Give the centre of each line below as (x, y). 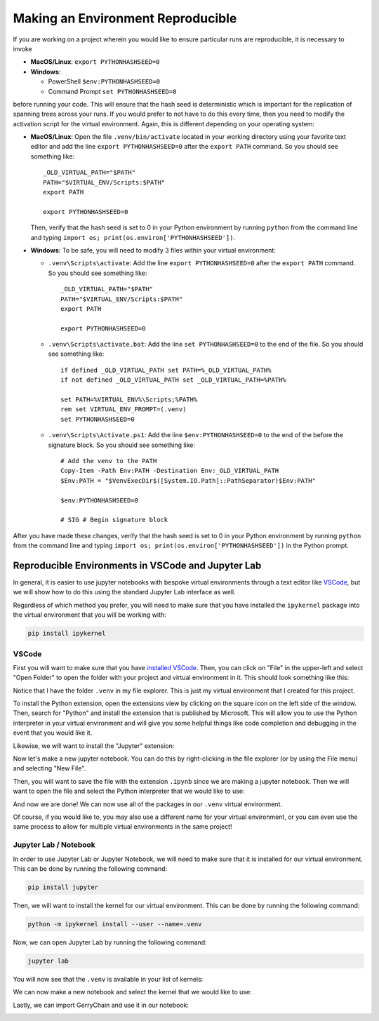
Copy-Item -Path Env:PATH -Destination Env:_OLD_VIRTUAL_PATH (170, 471)
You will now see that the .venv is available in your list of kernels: (108, 979)
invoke (22, 48)
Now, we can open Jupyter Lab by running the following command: (110, 942)
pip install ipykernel (67, 634)
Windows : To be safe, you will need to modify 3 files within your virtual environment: (153, 250)
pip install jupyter (63, 887)
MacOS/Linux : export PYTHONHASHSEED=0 (95, 62)
